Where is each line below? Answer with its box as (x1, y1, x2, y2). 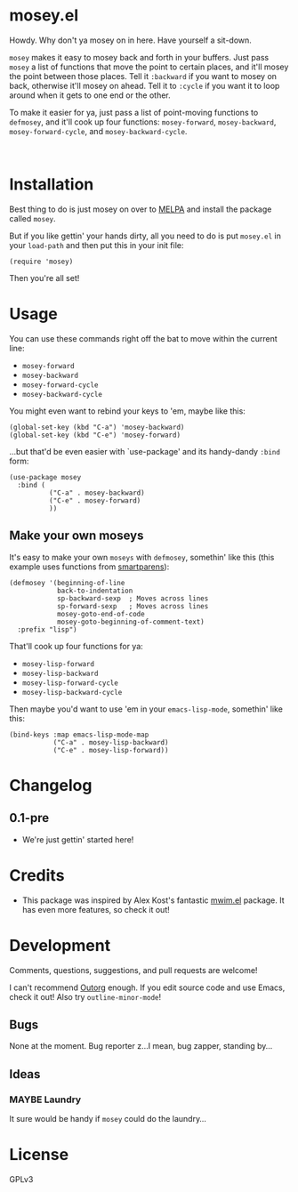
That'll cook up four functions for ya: (9, 640, 144, 651)
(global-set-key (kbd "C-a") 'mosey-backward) (9, 423, 185, 431)
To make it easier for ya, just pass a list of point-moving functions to (9, 107, 259, 117)
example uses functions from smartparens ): (9, 561, 170, 572)
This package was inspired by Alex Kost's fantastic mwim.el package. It (21, 895, 285, 906)
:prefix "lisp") (17, 624, 77, 634)
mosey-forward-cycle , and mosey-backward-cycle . (9, 125, 188, 136)
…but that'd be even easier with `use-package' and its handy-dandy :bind (9, 446, 280, 456)
